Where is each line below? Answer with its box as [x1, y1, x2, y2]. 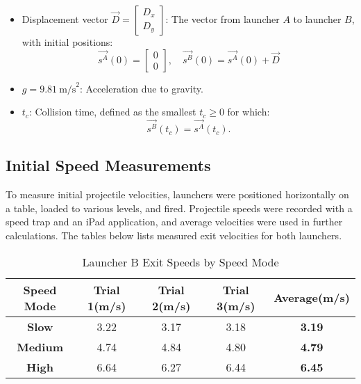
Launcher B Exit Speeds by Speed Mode [82, 253, 279, 270]
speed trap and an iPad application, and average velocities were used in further [6, 214, 343, 229]
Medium [17, 338, 63, 355]
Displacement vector [22, 12, 108, 26]
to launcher [293, 12, 342, 26]
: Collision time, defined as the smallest [28, 104, 196, 119]
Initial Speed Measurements [6, 154, 211, 176]
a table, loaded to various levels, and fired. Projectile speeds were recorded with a [6, 200, 353, 215]
